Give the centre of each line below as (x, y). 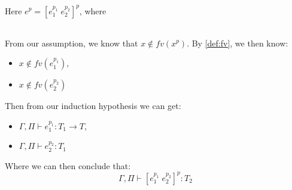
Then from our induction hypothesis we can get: (93, 106)
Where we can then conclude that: (68, 165)
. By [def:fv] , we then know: (238, 43)
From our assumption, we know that (72, 43)
